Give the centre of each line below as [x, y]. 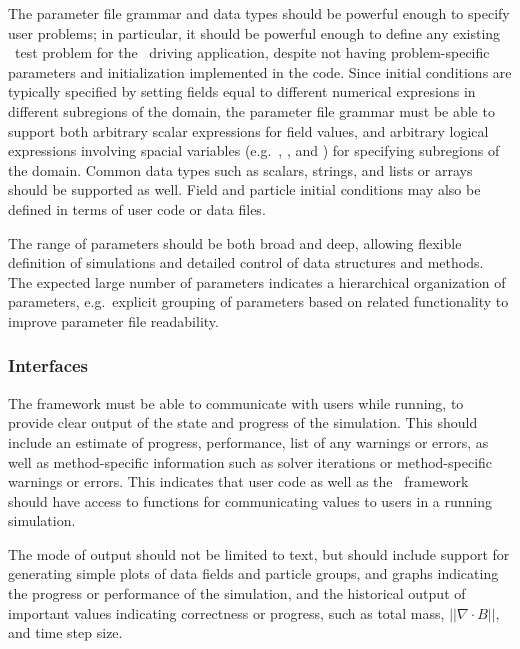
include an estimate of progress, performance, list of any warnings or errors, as [248, 441]
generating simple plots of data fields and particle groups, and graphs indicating [253, 573]
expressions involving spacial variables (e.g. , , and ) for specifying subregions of [254, 150]
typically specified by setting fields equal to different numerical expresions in [242, 91]
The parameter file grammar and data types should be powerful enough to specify [259, 13]
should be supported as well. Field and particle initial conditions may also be [244, 189]
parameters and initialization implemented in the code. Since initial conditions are [260, 71]
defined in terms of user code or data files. [137, 208]
